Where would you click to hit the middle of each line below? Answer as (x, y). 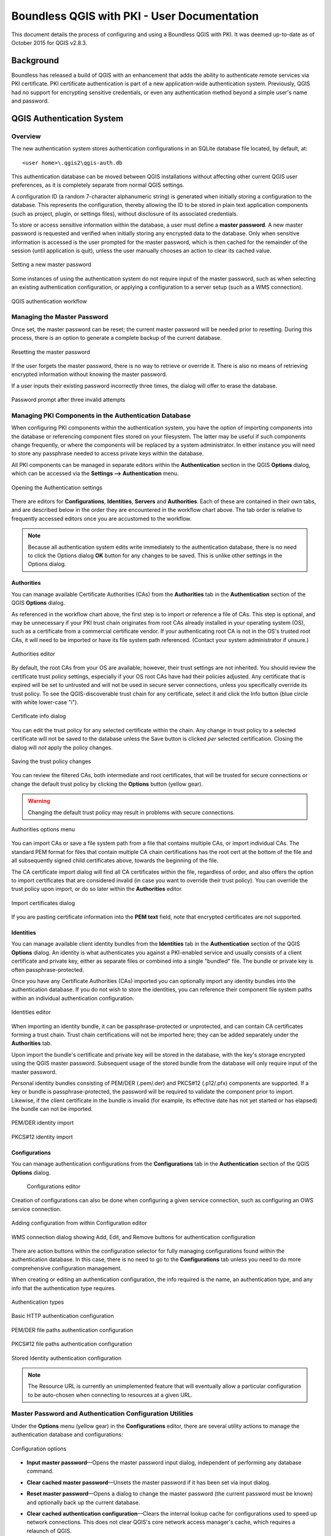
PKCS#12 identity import (42, 1137)
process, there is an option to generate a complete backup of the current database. (116, 338)
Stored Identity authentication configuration (67, 1358)
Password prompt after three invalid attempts (68, 400)
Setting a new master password (51, 265)
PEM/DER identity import (43, 1123)
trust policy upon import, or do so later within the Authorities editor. (97, 889)
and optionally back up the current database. (83, 1502)
